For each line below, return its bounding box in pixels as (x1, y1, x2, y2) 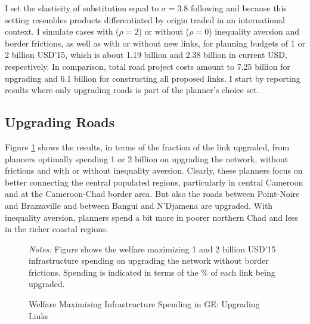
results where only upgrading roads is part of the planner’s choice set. (5, 84, 259, 96)
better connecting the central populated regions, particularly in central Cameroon (5, 175, 303, 188)
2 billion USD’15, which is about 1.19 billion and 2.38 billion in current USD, (5, 48, 287, 61)
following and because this (191, 2, 287, 14)
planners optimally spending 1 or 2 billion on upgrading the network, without (5, 152, 289, 165)
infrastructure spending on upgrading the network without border (29, 254, 269, 267)
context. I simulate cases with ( (5, 25, 119, 38)
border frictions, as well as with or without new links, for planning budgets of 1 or (5, 36, 305, 49)
